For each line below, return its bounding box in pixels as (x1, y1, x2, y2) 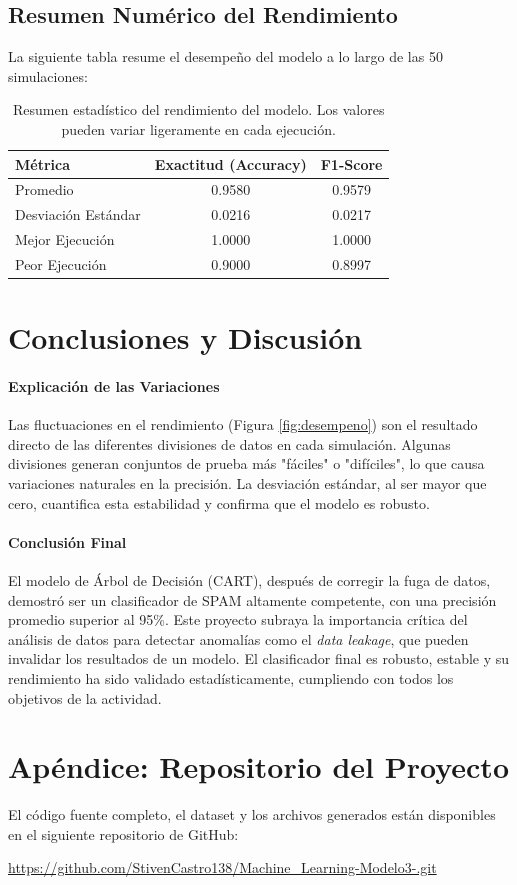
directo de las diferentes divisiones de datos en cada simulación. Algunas (8, 433, 451, 454)
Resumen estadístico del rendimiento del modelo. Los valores (13, 99, 385, 120)
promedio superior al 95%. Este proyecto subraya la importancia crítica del (8, 609, 468, 630)
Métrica (15, 153, 71, 174)
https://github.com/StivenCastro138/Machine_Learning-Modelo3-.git (8, 857, 437, 878)
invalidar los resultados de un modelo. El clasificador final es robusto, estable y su (8, 648, 510, 669)
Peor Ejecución (15, 253, 107, 274)
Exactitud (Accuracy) (154, 153, 307, 174)
